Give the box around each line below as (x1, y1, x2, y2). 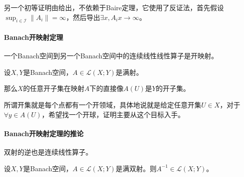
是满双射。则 (116, 163, 157, 173)
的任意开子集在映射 (23, 83, 85, 93)
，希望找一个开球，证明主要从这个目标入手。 (41, 109, 185, 119)
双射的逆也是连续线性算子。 (4, 146, 92, 157)
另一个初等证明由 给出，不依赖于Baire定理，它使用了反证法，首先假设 (4, 2, 224, 12)
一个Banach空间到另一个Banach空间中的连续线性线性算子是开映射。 (4, 51, 218, 61)
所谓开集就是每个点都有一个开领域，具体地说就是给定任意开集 (4, 99, 201, 109)
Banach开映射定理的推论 (4, 128, 84, 138)
